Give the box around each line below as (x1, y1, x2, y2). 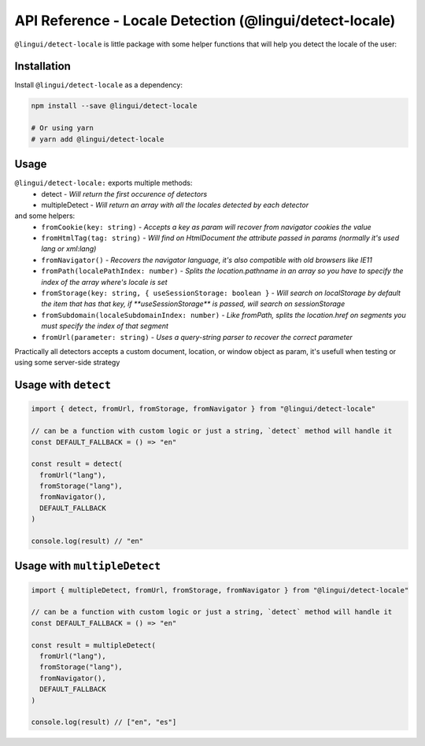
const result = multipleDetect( (31, 641, 157, 649)
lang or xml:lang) (41, 244, 97, 253)
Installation (14, 60, 71, 73)
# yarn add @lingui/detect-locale (31, 135, 164, 143)
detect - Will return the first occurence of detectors (41, 189, 208, 198)
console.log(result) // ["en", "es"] (31, 718, 177, 727)
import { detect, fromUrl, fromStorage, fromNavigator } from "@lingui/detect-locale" (31, 404, 376, 413)
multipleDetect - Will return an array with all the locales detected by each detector (41, 200, 309, 209)
